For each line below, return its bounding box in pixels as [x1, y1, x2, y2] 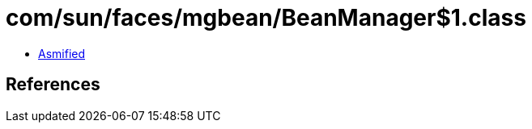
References [6, 74, 100, 95]
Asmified [38, 46, 86, 60]
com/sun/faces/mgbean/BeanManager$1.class [6, 4, 526, 31]
